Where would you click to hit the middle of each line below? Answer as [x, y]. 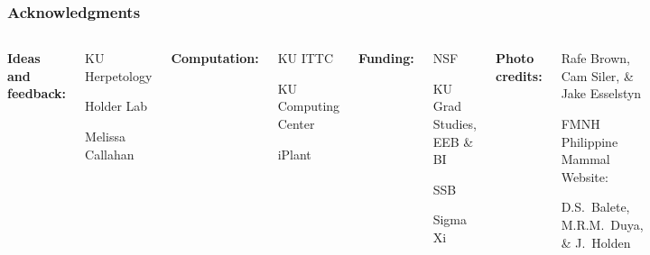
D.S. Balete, [595, 207]
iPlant [294, 154]
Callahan [110, 154]
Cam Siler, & [597, 75]
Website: [585, 176]
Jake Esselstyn [601, 93]
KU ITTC [306, 58]
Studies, [455, 123]
